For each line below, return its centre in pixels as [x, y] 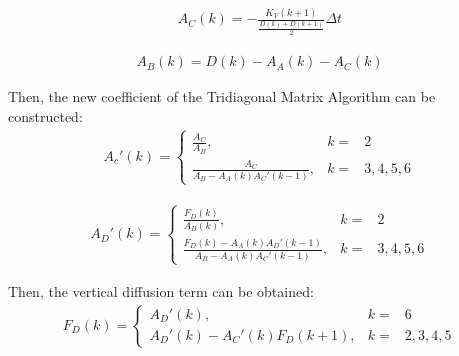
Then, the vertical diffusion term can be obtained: [161, 290]
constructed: [45, 115]
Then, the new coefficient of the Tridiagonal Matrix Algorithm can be [222, 96]
